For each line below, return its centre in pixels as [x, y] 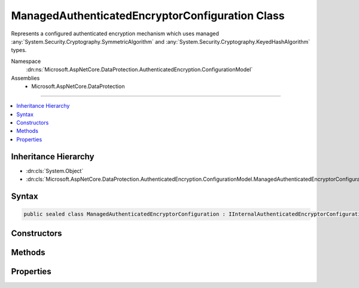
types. [19, 50]
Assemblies [25, 78]
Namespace [26, 61]
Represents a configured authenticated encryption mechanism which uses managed [115, 34]
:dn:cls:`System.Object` [55, 171]
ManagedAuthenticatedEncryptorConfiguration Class [148, 16]
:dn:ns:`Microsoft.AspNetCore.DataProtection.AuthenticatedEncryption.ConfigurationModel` [139, 69]
